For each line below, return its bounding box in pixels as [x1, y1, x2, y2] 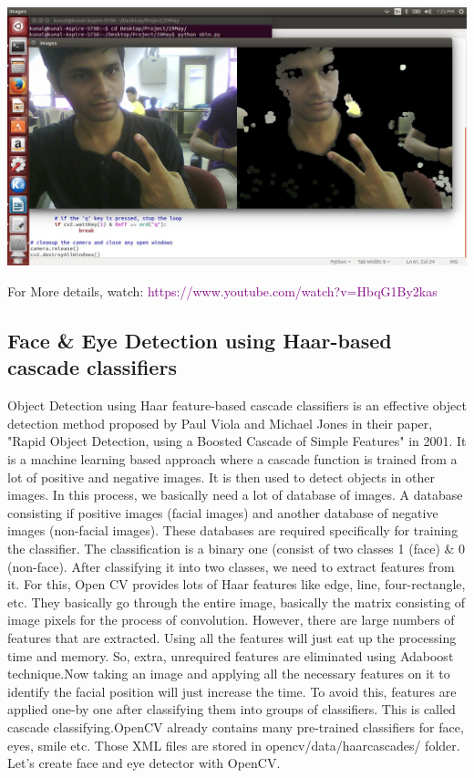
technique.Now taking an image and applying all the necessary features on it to [7, 664, 450, 683]
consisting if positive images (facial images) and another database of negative [7, 503, 438, 522]
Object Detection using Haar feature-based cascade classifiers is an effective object [7, 396, 467, 415]
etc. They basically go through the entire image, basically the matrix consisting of [7, 592, 466, 611]
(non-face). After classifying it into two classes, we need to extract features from [7, 556, 455, 576]
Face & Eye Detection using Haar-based [7, 327, 392, 355]
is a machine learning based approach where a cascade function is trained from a [7, 450, 458, 469]
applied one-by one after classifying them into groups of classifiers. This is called [7, 700, 456, 719]
